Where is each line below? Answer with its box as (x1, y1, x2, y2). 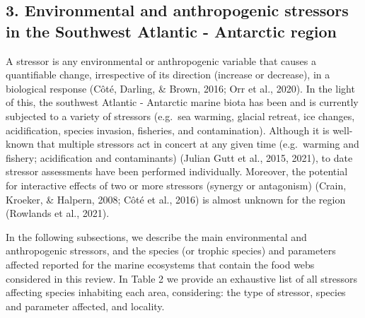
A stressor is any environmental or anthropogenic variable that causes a (6, 53, 316, 68)
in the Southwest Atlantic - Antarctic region (6, 20, 337, 42)
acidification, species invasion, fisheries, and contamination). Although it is (6, 122, 330, 137)
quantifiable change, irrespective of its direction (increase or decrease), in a (6, 67, 330, 82)
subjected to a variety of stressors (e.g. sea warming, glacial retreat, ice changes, (6, 108, 355, 123)
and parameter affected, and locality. (6, 298, 165, 313)
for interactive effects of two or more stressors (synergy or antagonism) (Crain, (6, 177, 347, 192)
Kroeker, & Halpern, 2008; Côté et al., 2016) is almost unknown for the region (6, 192, 346, 206)
